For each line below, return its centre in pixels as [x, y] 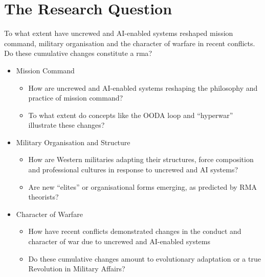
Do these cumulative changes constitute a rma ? [78, 53]
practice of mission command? [76, 98]
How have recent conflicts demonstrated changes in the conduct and [135, 231]
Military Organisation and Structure [73, 142]
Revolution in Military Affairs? [77, 269]
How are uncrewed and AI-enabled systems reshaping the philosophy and [143, 87]
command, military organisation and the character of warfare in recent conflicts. [130, 43]
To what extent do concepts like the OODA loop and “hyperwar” [131, 115]
